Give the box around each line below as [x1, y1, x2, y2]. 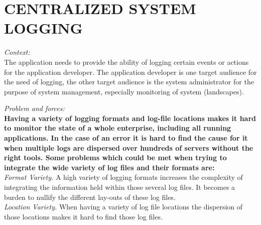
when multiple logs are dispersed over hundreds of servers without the [4, 142, 253, 153]
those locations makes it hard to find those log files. [4, 211, 163, 221]
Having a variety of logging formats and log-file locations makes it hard [4, 113, 256, 123]
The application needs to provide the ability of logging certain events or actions [4, 56, 249, 67]
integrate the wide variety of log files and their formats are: [4, 162, 215, 172]
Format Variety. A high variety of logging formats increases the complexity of [4, 172, 243, 182]
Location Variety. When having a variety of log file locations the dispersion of [4, 201, 243, 212]
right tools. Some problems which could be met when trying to [4, 152, 227, 163]
